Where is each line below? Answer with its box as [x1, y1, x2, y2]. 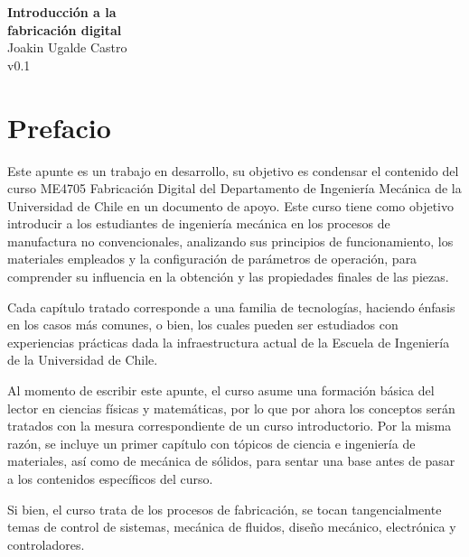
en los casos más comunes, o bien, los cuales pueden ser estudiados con [7, 315, 399, 334]
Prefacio [7, 108, 111, 145]
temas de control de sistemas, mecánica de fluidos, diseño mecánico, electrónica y [7, 517, 456, 536]
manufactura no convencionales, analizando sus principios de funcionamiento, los [7, 231, 454, 250]
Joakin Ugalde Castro [7, 38, 127, 57]
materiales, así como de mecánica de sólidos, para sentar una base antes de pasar [7, 451, 455, 470]
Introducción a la [7, 3, 117, 21]
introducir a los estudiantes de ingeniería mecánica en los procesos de [7, 214, 390, 233]
